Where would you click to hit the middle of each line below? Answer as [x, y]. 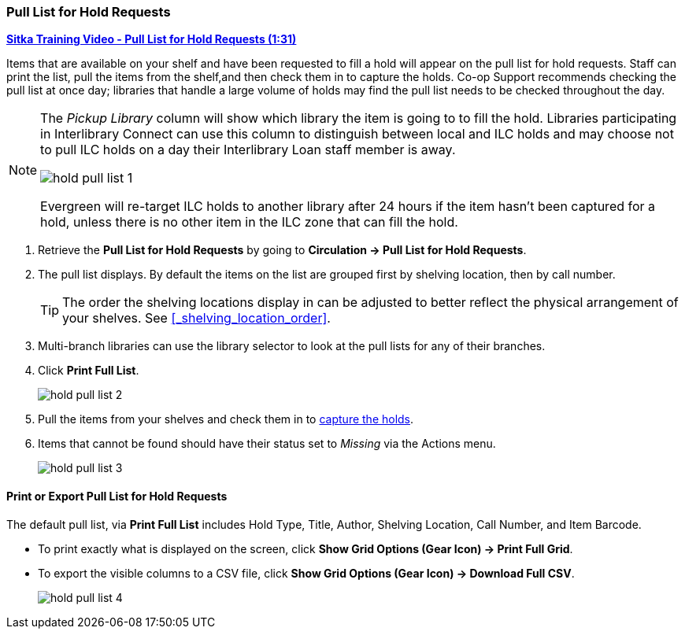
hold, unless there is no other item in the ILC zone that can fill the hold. [249, 222]
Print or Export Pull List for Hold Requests [117, 496]
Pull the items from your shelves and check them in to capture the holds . [226, 419]
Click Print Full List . [89, 371]
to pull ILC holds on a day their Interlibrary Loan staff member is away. [248, 150]
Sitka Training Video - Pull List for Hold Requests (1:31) [152, 39]
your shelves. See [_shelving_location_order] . [196, 318]
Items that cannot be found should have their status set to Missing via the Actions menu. [267, 444]
